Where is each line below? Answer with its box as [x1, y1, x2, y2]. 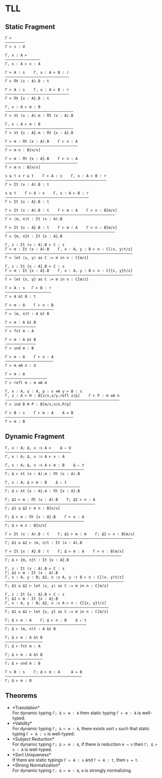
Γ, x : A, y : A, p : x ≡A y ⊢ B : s [5, 389, 82, 394]
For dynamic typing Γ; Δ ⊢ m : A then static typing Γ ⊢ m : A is [12, 710, 141, 715]
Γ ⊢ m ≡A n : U [5, 363, 36, 368]
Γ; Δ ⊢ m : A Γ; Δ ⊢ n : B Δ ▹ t [5, 617, 87, 623]
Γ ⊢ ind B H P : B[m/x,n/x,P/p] [5, 402, 71, 407]
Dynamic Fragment [5, 432, 65, 441]
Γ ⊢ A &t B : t [5, 294, 36, 299]
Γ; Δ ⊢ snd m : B [5, 661, 41, 666]
